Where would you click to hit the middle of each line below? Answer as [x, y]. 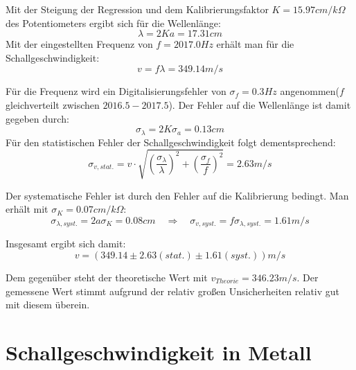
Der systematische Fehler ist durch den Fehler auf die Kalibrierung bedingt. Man [177, 195]
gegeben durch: [37, 118]
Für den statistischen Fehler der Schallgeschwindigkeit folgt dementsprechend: [171, 142]
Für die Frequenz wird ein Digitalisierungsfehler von [116, 91]
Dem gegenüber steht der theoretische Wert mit [107, 277]
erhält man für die [255, 44]
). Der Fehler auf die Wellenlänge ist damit [260, 104]
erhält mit [27, 209]
